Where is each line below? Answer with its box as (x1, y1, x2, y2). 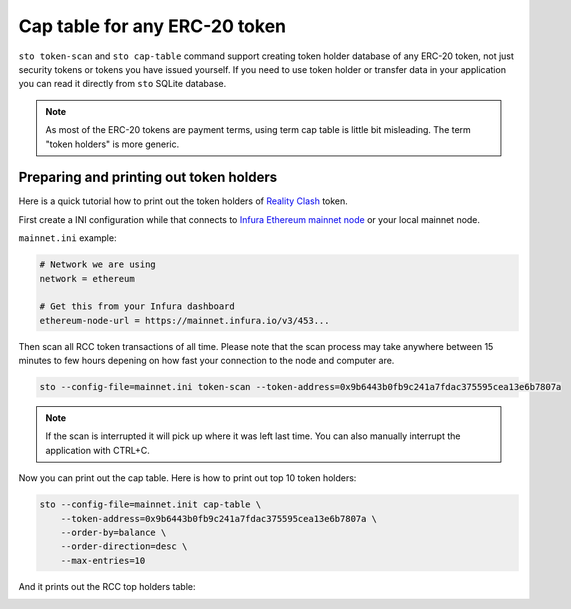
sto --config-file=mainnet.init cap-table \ (39, 499, 262, 510)
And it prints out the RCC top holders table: (18, 580, 196, 592)
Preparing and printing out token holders (18, 169, 278, 186)
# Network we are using (39, 259, 157, 270)
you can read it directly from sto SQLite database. (18, 78, 227, 90)
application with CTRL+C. (45, 444, 150, 456)
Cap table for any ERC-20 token (18, 15, 287, 37)
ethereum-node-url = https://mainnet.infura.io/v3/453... (39, 315, 330, 326)
